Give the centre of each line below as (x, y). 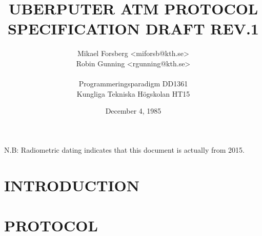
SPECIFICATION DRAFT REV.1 (133, 29)
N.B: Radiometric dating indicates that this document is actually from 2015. (124, 149)
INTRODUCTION (72, 185)
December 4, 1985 (133, 111)
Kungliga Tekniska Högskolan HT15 (133, 93)
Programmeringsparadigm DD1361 (133, 84)
